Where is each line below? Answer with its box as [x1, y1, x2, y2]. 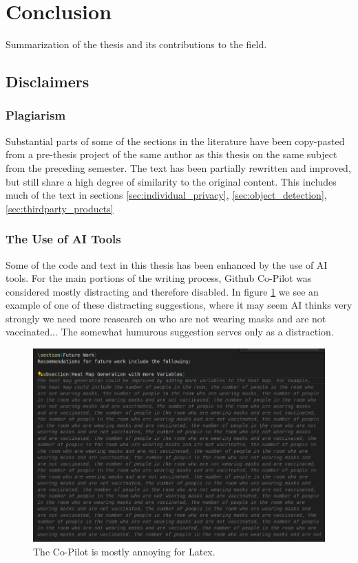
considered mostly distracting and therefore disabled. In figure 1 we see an [6, 284, 319, 298]
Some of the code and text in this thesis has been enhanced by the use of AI [6, 257, 328, 272]
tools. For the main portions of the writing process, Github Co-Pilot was [6, 271, 312, 285]
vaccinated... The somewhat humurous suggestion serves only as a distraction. [6, 324, 334, 339]
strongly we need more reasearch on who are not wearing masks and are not [6, 311, 326, 325]
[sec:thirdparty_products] [6, 201, 114, 215]
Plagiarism [6, 107, 66, 124]
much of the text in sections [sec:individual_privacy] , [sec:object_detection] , [6, 188, 327, 202]
